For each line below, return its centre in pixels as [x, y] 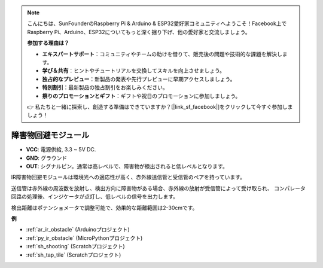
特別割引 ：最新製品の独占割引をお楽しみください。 [105, 87]
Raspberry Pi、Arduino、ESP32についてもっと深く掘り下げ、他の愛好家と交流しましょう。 [139, 32]
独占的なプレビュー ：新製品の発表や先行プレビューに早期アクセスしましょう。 [139, 79]
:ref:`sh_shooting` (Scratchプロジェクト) [75, 246]
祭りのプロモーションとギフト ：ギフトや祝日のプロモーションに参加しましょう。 [141, 96]
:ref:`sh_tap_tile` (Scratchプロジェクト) [74, 255]
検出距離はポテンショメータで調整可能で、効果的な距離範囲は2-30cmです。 [104, 208]
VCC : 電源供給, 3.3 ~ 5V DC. [61, 150]
